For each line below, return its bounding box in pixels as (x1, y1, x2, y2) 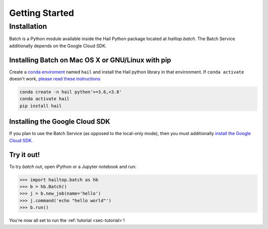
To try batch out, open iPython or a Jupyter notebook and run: (9, 163, 136, 169)
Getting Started (9, 7, 74, 18)
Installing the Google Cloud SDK (9, 117, 110, 126)
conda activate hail (19, 96, 69, 102)
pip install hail (19, 103, 62, 109)
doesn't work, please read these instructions (9, 76, 101, 82)
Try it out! (9, 151, 40, 159)
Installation (9, 22, 47, 31)
